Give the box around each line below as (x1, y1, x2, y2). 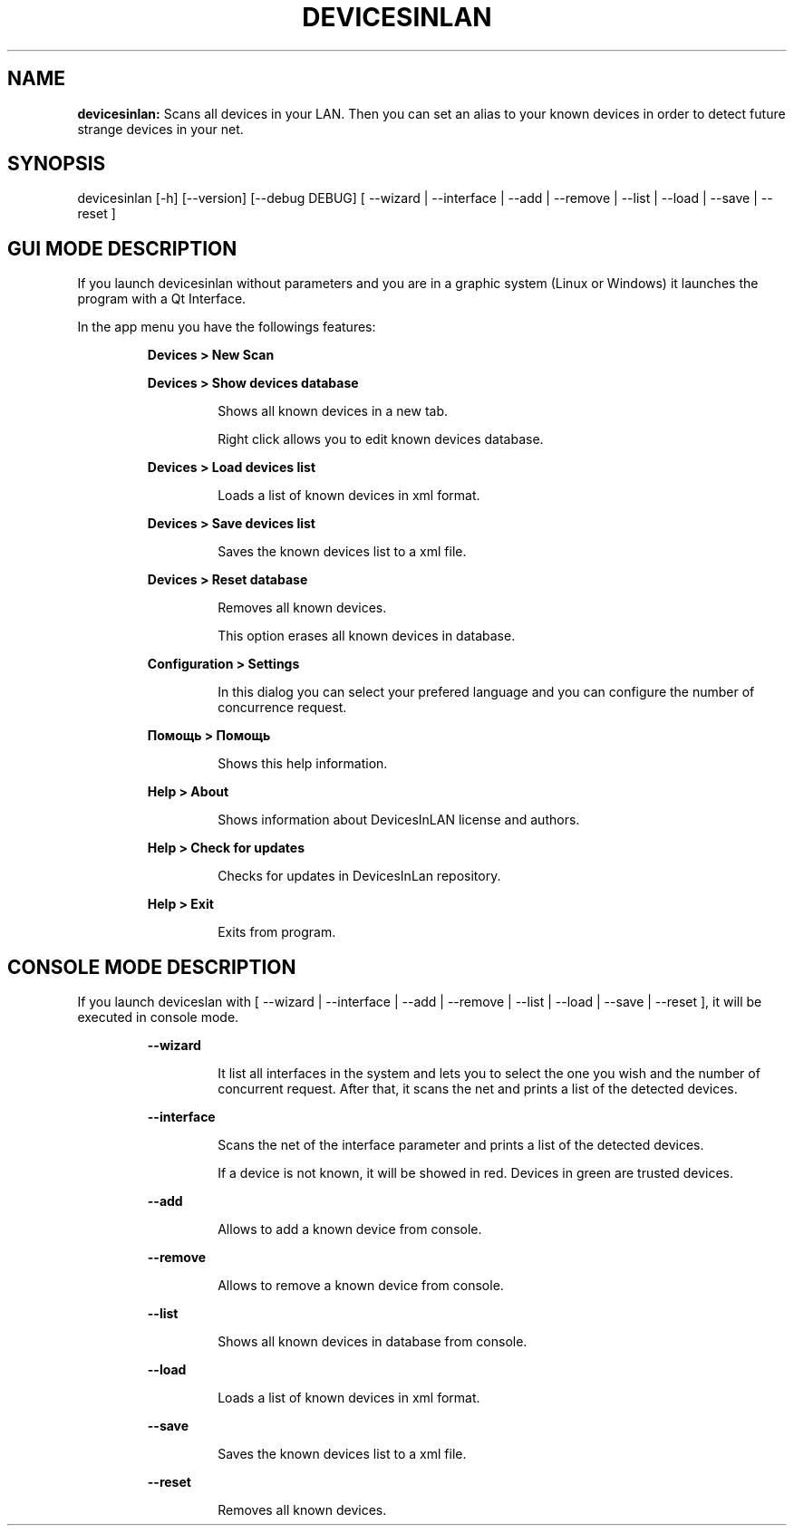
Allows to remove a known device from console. (218, 1277, 504, 1294)
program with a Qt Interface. (77, 291, 247, 307)
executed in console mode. (77, 1009, 239, 1026)
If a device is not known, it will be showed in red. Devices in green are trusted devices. (218, 1165, 733, 1181)
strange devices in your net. (77, 121, 244, 137)
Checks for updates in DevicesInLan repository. (218, 868, 501, 884)
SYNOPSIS (7, 152, 106, 176)
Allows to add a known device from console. (218, 1221, 482, 1238)
